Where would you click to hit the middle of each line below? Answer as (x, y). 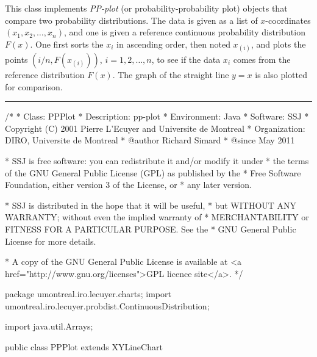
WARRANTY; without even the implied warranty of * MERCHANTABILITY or (157, 217)
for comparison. (34, 86)
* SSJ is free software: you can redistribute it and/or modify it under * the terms (157, 160)
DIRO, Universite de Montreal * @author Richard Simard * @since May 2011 (150, 140)
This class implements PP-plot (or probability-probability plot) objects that (146, 8)
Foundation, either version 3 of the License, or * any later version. (128, 185)
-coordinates (288, 20)
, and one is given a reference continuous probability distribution (184, 32)
